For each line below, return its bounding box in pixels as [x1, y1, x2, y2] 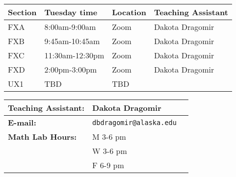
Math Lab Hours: [8, 131, 77, 142]
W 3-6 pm [92, 145, 127, 156]
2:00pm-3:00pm [44, 64, 97, 75]
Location [112, 6, 146, 18]
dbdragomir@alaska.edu [92, 118, 177, 126]
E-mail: [8, 117, 36, 128]
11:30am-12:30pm [44, 50, 105, 61]
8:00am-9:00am [44, 21, 96, 32]
